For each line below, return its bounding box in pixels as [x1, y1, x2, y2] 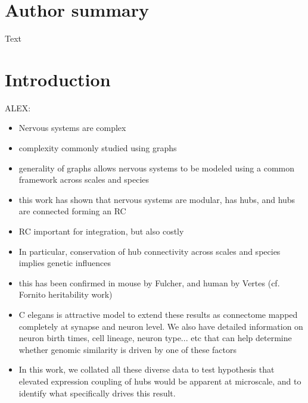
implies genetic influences [18, 257, 111, 269]
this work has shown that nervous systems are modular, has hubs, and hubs [18, 193, 295, 205]
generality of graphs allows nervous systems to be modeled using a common [18, 161, 295, 174]
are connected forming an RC [18, 205, 126, 217]
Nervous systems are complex [18, 121, 126, 134]
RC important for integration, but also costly [18, 225, 184, 237]
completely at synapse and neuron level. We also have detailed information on [18, 320, 303, 332]
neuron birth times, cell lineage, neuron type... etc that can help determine [18, 332, 292, 344]
